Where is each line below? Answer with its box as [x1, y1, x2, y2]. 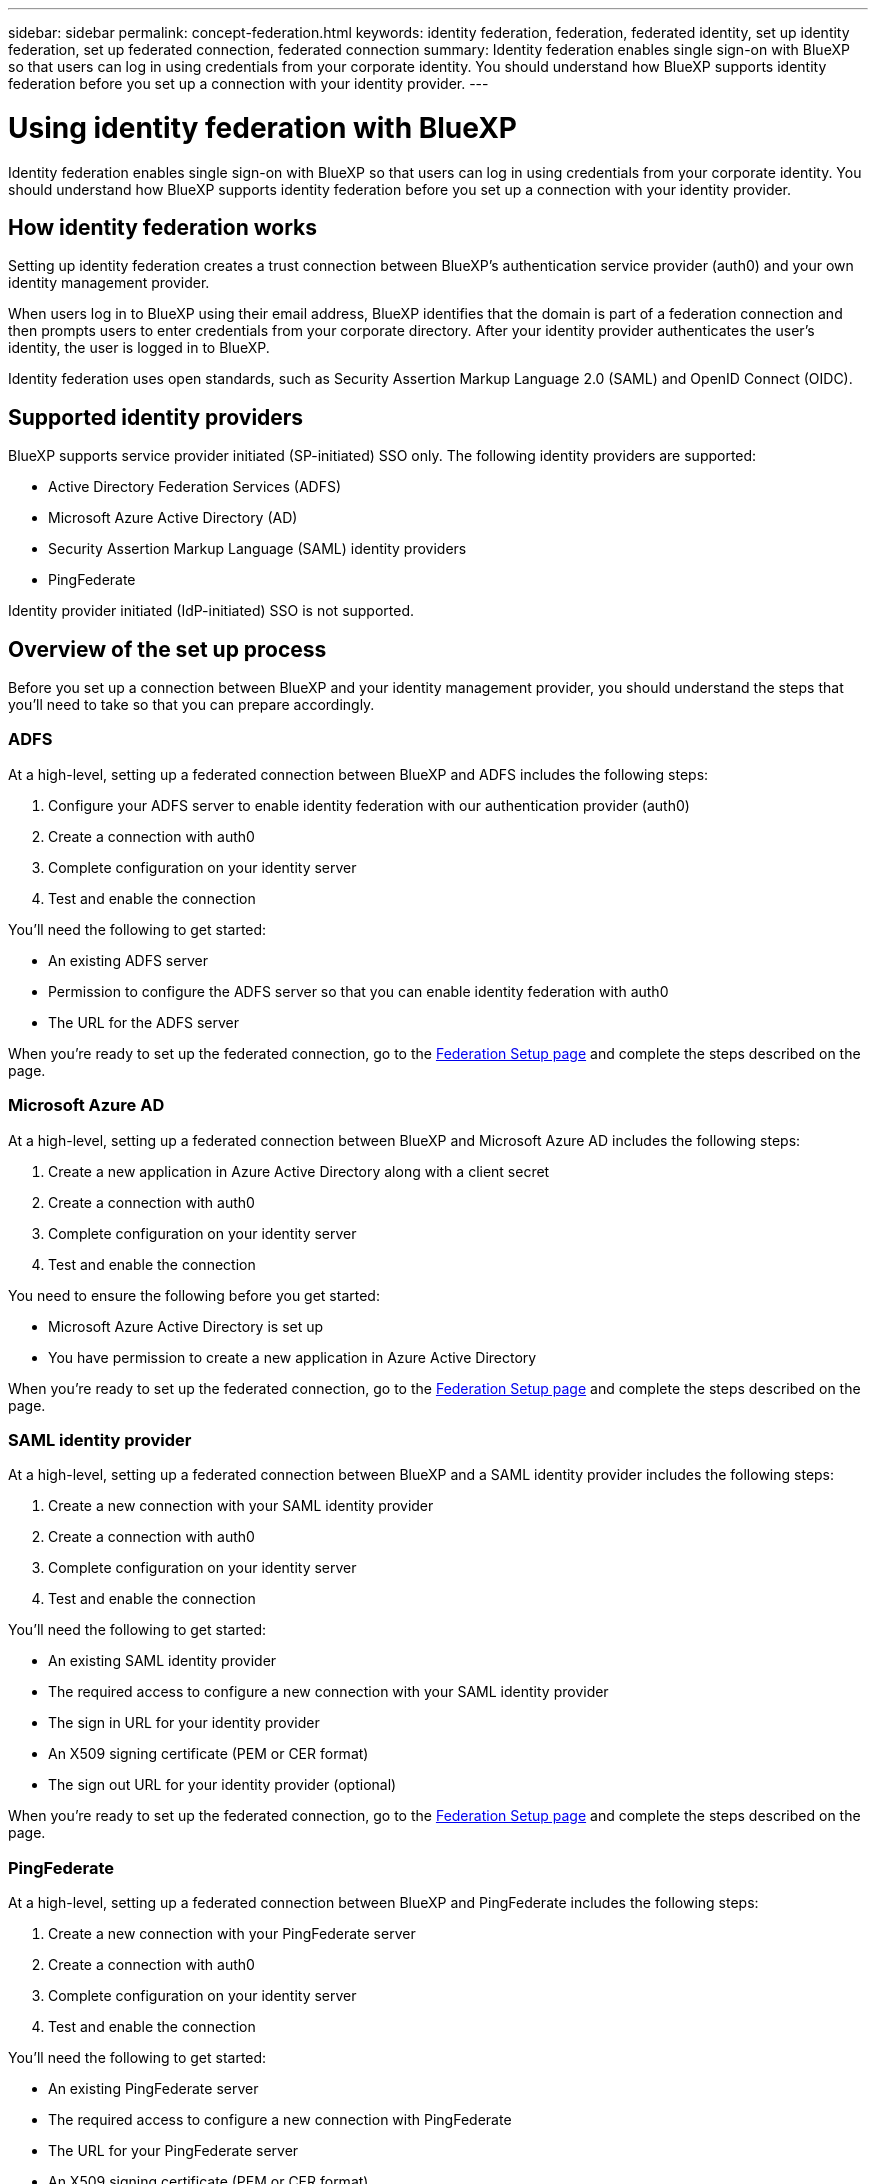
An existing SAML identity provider [48, 1652, 277, 1670]
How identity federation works [8, 214, 317, 240]
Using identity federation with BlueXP [8, 110, 517, 145]
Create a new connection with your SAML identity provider [48, 1497, 434, 1515]
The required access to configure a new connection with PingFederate [48, 2111, 512, 2129]
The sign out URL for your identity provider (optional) [48, 1776, 397, 1794]
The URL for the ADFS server [48, 1013, 240, 1031]
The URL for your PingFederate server [48, 2142, 299, 2160]
